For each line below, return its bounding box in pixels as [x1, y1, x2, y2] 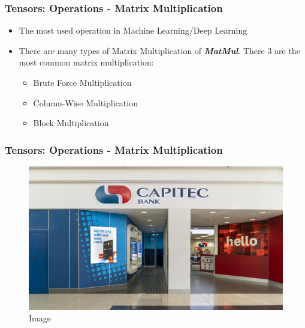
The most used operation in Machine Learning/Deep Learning [19, 24, 247, 37]
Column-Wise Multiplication [33, 96, 138, 109]
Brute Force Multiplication [33, 76, 132, 88]
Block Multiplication [33, 117, 109, 129]
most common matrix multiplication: [19, 56, 154, 68]
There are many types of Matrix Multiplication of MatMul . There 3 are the [19, 44, 300, 56]
